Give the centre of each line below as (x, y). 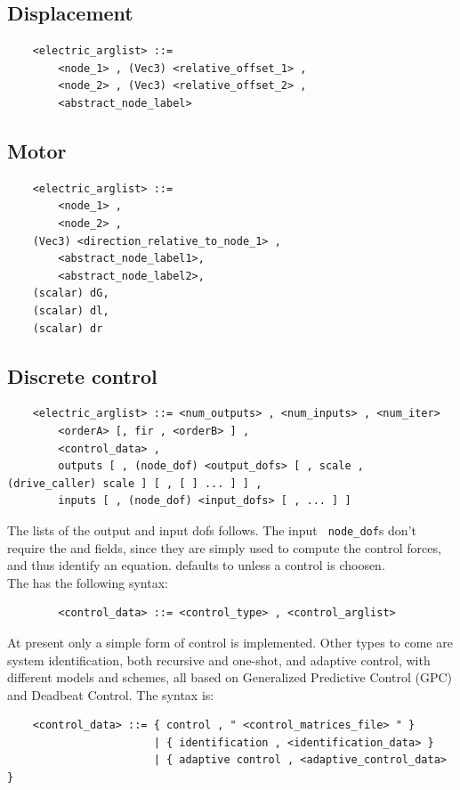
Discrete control (82, 375)
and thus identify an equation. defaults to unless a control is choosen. (196, 565)
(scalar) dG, (71, 293)
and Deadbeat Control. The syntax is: (111, 694)
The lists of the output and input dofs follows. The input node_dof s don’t (212, 529)
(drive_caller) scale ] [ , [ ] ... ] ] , (135, 483)
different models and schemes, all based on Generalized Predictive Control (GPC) (230, 677)
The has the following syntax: (88, 582)
